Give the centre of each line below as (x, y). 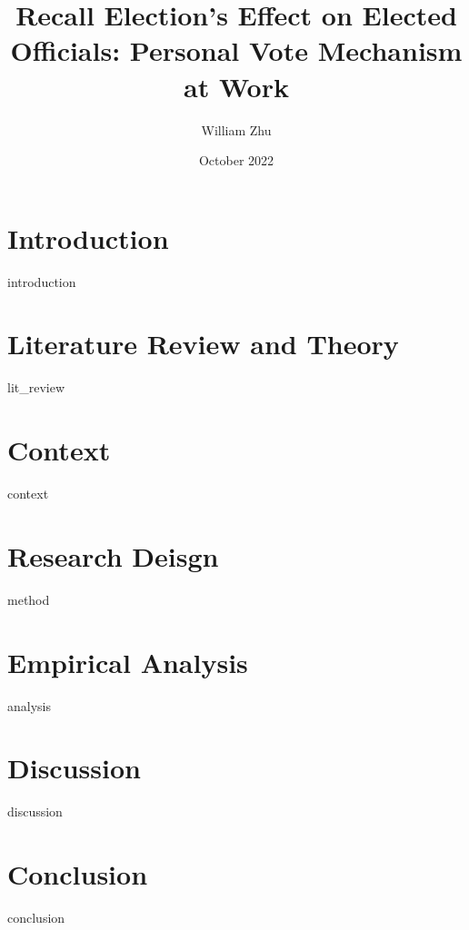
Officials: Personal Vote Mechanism (236, 50)
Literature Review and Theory (203, 344)
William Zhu (236, 129)
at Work (236, 86)
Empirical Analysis (128, 662)
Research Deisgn (113, 555)
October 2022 (236, 160)
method (29, 599)
